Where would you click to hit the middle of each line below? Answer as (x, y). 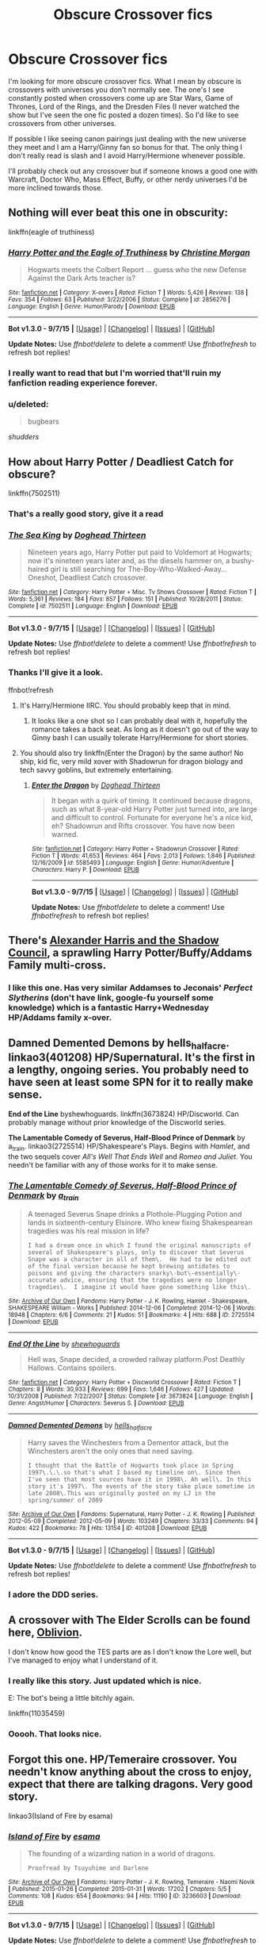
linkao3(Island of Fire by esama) (61, 1816)
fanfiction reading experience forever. (83, 382)
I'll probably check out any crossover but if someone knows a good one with (133, 171)
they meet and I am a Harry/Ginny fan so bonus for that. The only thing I (125, 147)
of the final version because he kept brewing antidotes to (129, 1267)
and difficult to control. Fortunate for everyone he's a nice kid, (152, 817)
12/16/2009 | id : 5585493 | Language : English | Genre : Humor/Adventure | (133, 862)
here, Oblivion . (46, 1633)
